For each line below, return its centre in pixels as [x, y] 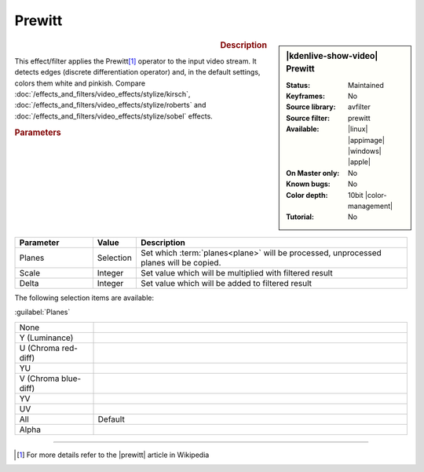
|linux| [358, 129]
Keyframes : [306, 96]
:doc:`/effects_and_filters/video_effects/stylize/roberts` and [110, 105]
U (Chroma [40, 348]
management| [370, 206]
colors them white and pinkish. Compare [80, 83]
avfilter [359, 107]
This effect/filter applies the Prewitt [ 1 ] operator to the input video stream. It [135, 61]
